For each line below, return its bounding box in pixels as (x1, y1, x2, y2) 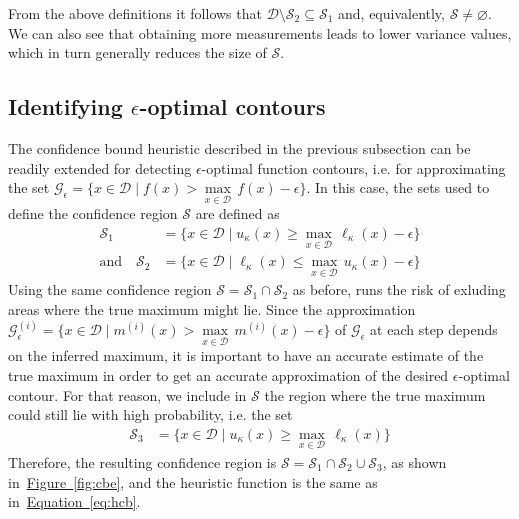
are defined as (195, 203, 280, 224)
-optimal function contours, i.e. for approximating (201, 157, 506, 178)
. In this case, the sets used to (306, 177, 490, 198)
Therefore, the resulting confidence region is (8, 451, 277, 472)
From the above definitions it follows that (8, 3, 262, 23)
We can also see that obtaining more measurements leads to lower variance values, (8, 22, 512, 43)
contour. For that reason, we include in (8, 384, 247, 405)
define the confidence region (8, 203, 178, 224)
